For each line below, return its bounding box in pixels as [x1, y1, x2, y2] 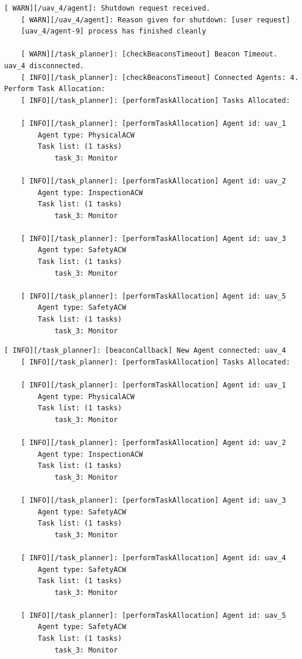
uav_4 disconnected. [4, 61, 85, 70]
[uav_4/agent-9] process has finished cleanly [21, 27, 206, 36]
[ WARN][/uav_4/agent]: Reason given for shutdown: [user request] [21, 15, 290, 24]
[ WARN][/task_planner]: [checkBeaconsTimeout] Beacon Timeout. [21, 50, 278, 59]
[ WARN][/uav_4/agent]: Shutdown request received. [4, 4, 210, 12]
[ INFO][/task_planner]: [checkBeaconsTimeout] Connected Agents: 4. [21, 73, 299, 82]
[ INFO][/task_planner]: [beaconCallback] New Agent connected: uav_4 [4, 346, 286, 355]
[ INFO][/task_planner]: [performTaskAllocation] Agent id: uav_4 [21, 553, 286, 562]
